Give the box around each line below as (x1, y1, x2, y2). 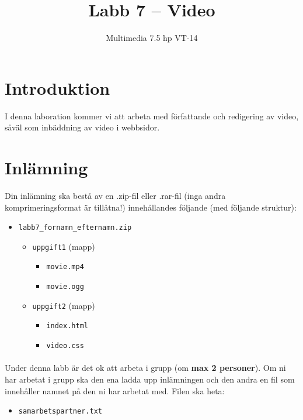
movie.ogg (46, 283, 84, 291)
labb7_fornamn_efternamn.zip (18, 223, 132, 232)
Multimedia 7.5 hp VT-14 (106, 32, 198, 44)
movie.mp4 (46, 263, 84, 271)
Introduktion (5, 75, 110, 99)
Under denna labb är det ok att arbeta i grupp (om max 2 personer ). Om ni (5, 362, 286, 374)
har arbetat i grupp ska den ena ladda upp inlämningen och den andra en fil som (5, 373, 295, 385)
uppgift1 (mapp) (32, 240, 95, 252)
